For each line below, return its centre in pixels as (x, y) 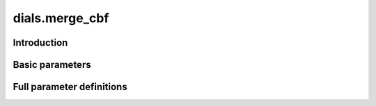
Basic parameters (52, 65)
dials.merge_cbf (61, 18)
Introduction (40, 43)
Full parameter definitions (70, 87)
